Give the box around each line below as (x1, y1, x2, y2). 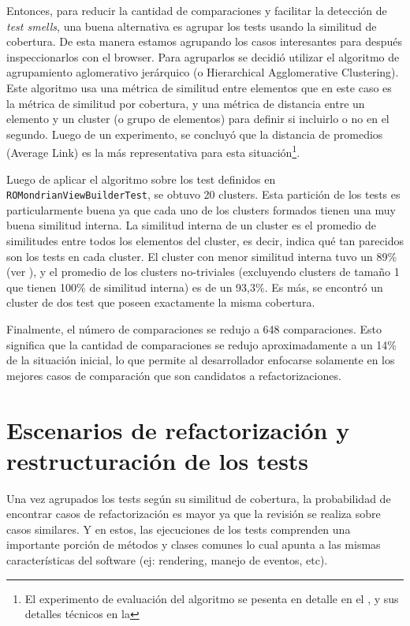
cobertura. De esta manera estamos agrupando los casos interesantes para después (6, 33, 403, 50)
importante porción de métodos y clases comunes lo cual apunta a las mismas (6, 536, 381, 553)
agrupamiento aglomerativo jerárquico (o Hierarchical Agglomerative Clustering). (6, 64, 399, 80)
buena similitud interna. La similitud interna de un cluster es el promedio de (6, 217, 376, 233)
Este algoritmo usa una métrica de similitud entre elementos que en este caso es (6, 79, 392, 95)
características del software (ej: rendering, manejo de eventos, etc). (6, 552, 328, 568)
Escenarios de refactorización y (6, 413, 350, 445)
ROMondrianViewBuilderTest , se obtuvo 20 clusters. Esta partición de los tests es (6, 186, 401, 203)
